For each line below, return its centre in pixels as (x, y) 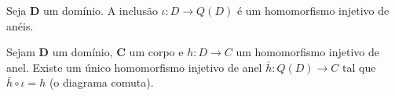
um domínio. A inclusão (100, 10)
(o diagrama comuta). (101, 82)
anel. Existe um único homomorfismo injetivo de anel (134, 67)
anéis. (20, 25)
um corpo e (156, 52)
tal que (359, 67)
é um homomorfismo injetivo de (313, 10)
